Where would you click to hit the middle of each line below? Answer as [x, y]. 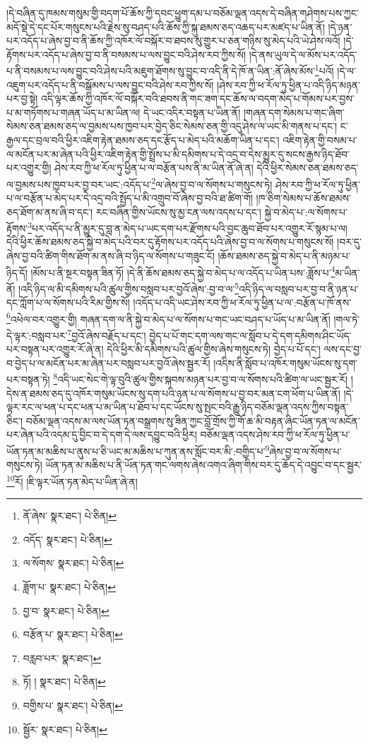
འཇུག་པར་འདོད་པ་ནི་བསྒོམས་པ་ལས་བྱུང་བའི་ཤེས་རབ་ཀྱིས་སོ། [110, 84]
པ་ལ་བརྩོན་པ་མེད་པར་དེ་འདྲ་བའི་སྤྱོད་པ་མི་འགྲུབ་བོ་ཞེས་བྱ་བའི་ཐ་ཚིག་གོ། [130, 198]
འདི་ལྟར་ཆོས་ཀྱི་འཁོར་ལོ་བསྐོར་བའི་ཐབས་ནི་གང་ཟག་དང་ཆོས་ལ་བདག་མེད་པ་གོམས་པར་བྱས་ [198, 98]
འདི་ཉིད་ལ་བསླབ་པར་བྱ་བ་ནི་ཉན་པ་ [299, 288]
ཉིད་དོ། [17, 272]
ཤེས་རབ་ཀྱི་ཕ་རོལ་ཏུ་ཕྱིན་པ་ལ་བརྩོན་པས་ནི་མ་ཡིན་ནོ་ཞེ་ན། [154, 168]
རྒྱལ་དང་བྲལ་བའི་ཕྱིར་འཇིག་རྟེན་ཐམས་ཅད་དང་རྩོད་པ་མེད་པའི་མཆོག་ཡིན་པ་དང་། [143, 140]
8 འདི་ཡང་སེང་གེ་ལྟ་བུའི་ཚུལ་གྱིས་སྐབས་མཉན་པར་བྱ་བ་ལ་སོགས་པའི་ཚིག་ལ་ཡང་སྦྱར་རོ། [201, 378]
